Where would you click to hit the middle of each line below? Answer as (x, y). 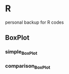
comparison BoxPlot (28, 67)
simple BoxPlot (21, 52)
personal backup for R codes (34, 22)
